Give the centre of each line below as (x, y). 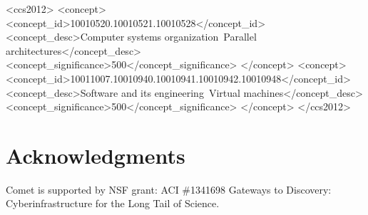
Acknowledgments (96, 155)
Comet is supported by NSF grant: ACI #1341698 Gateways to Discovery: (169, 189)
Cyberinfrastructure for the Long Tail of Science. (113, 203)
